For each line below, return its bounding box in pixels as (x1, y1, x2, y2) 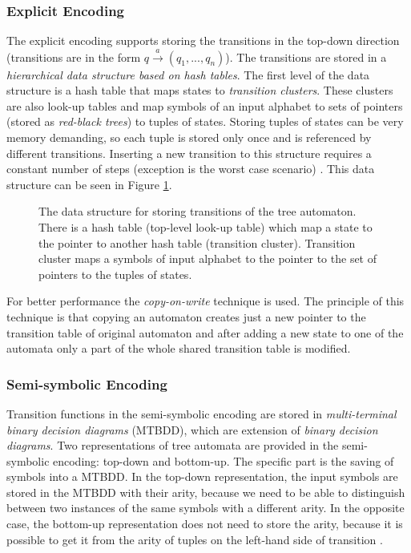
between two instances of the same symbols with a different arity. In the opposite (6, 499, 405, 516)
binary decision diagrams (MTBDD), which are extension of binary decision (6, 421, 378, 438)
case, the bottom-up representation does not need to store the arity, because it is (6, 515, 403, 532)
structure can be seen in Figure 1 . (6, 176, 172, 192)
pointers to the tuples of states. (38, 265, 192, 282)
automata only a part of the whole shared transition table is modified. (6, 340, 351, 357)
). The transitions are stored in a (225, 48, 387, 65)
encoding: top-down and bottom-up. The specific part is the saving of (53, 452, 394, 469)
